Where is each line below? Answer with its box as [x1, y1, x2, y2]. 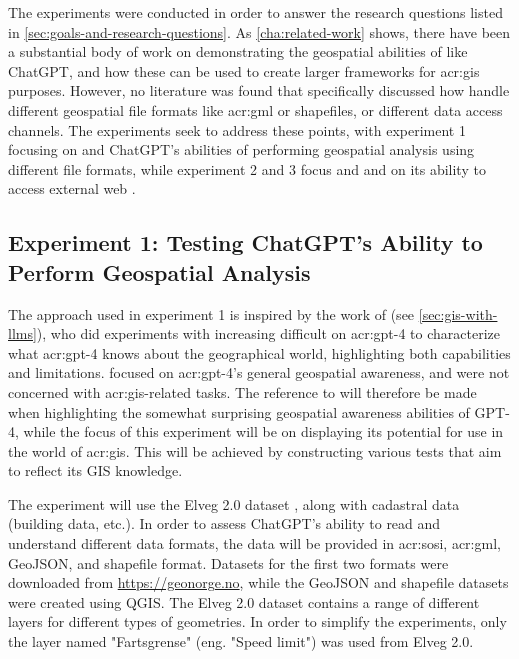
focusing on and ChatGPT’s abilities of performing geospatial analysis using [8, 139, 475, 160]
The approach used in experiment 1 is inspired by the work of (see [8, 303, 415, 324]
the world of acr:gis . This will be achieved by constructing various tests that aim [8, 440, 502, 461]
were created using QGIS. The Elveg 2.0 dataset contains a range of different [8, 591, 480, 612]
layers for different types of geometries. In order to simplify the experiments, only [8, 611, 507, 632]
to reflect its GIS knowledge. [8, 460, 183, 481]
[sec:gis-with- [418, 303, 498, 324]
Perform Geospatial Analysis [8, 256, 311, 287]
